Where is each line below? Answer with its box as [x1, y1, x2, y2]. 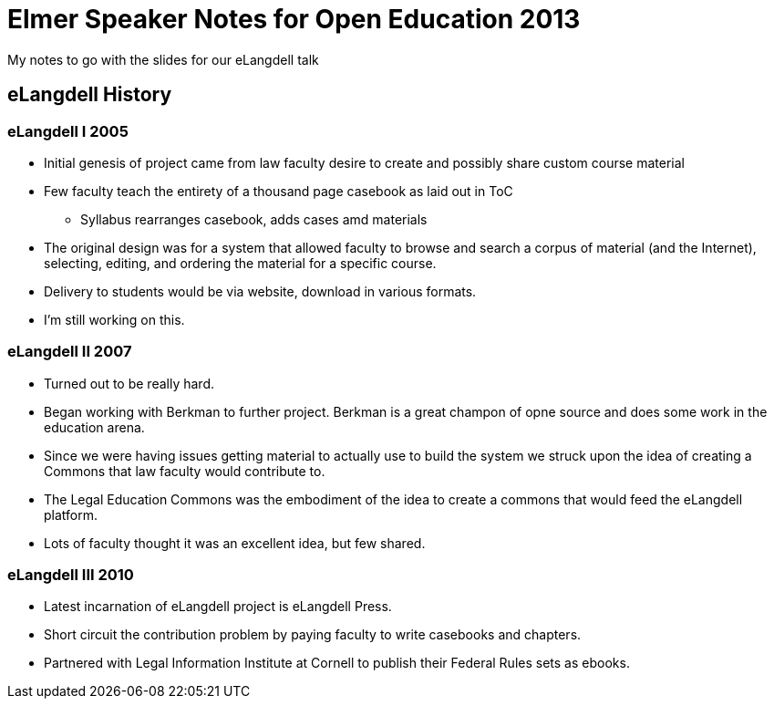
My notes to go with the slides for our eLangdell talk [7, 51, 319, 67]
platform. [44, 506, 98, 523]
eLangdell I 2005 [7, 121, 129, 140]
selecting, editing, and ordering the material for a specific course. [44, 254, 437, 271]
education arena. [44, 419, 145, 435]
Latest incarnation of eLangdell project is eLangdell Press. [44, 598, 392, 615]
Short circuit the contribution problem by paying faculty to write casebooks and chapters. [44, 627, 582, 643]
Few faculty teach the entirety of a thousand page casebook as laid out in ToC [44, 182, 513, 199]
